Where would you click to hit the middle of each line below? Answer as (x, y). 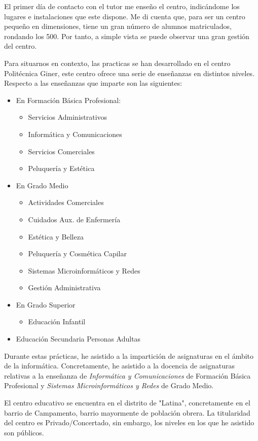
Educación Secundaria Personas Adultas (78, 339)
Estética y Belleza (56, 236)
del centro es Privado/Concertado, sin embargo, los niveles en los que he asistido (129, 422)
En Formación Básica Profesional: (68, 100)
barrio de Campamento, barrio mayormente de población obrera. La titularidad (127, 412)
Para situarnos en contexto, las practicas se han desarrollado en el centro (117, 63)
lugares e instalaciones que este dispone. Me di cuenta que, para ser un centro (125, 16)
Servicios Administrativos (68, 117)
